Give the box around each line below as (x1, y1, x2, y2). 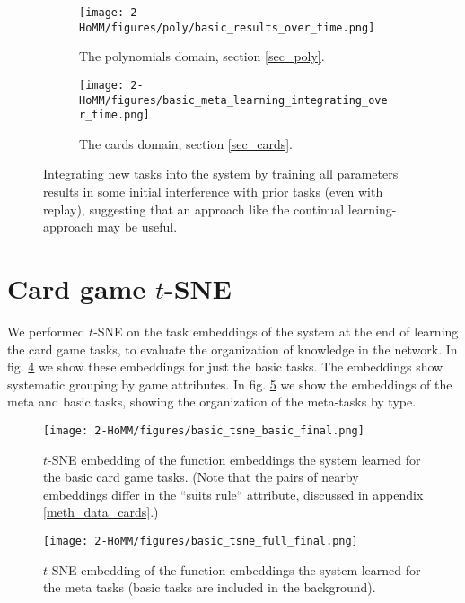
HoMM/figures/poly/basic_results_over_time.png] (79, 21, 375, 34)
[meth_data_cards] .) (43, 502, 159, 521)
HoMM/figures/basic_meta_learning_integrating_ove (79, 93, 388, 107)
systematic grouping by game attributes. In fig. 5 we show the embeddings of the (7, 374, 452, 393)
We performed (7, 321, 85, 340)
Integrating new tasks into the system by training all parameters (43, 164, 399, 183)
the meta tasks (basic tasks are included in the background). (43, 578, 376, 597)
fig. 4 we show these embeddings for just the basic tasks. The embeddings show (7, 357, 443, 376)
